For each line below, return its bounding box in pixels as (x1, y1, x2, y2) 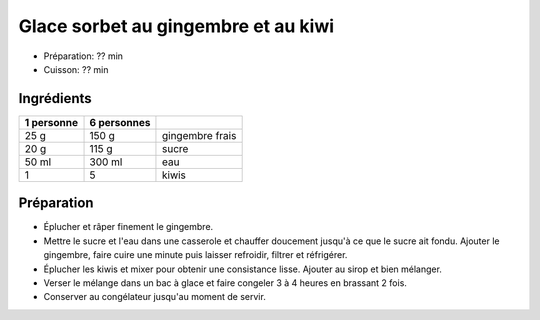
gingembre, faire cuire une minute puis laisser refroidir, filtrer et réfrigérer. (43, 249, 348, 261)
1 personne (24, 115, 79, 129)
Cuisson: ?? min (43, 63, 109, 75)
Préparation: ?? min (43, 50, 124, 62)
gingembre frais (161, 128, 237, 142)
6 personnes (89, 115, 151, 129)
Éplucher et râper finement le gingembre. (43, 221, 214, 233)
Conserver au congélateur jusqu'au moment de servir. (43, 291, 267, 303)
